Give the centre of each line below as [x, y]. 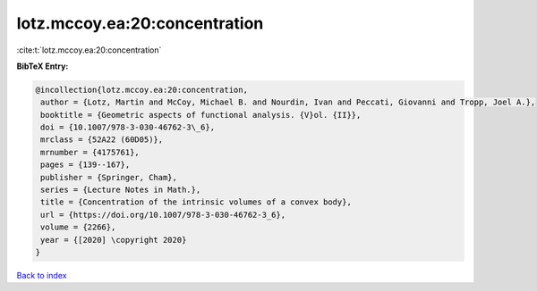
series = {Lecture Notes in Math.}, [121, 190]
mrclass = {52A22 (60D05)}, [102, 140]
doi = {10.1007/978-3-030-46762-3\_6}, [128, 128]
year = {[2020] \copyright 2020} [114, 240]
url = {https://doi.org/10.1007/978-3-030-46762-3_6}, [163, 215]
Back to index [42, 275]
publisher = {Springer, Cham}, [109, 177]
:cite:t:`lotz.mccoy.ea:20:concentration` [89, 50]
